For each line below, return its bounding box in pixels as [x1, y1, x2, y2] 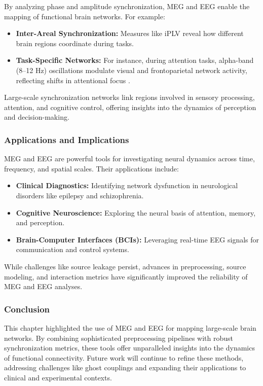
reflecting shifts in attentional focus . [16, 75, 130, 85]
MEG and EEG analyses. [4, 281, 83, 292]
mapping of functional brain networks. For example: [4, 11, 165, 21]
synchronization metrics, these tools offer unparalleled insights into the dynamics [4, 342, 255, 353]
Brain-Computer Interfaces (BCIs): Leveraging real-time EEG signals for [16, 234, 259, 244]
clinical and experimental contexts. [4, 372, 112, 382]
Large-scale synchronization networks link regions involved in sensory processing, [4, 92, 255, 102]
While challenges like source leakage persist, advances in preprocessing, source [4, 261, 246, 271]
